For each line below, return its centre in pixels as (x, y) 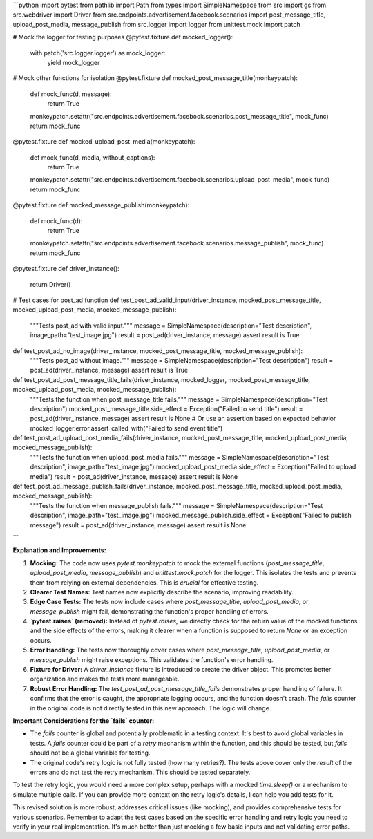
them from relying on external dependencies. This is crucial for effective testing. (144, 582)
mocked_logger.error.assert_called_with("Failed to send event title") (126, 428)
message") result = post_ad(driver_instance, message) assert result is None (138, 525)
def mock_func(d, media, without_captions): (93, 157)
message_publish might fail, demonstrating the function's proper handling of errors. (149, 611)
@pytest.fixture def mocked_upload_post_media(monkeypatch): (104, 142)
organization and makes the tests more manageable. (105, 679)
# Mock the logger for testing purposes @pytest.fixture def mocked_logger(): (123, 37)
